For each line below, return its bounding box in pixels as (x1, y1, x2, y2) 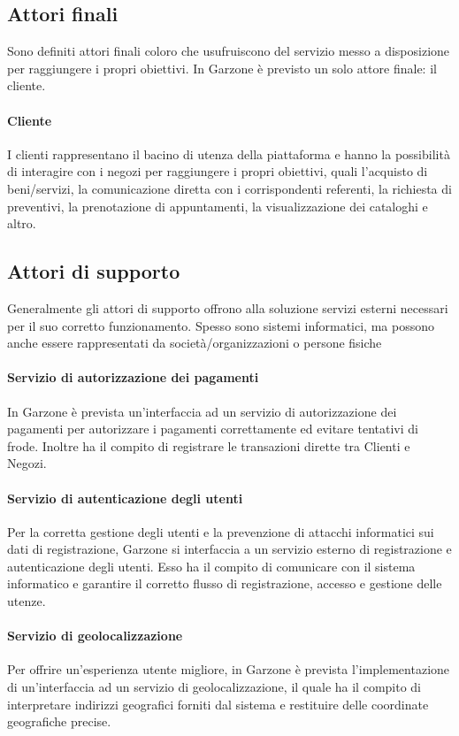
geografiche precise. (7, 712, 111, 731)
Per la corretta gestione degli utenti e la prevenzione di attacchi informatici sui (7, 522, 434, 540)
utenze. (7, 592, 46, 610)
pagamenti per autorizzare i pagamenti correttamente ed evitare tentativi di (7, 419, 418, 438)
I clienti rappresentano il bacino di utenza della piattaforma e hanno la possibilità (7, 144, 450, 163)
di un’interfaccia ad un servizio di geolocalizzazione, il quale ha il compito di (7, 678, 422, 696)
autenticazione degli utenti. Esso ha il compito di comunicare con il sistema (7, 556, 416, 575)
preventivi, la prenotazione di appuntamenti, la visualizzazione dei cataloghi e (7, 196, 428, 215)
